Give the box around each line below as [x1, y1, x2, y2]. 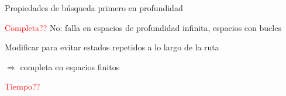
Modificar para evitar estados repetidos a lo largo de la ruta [5, 41, 219, 53]
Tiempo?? [5, 80, 40, 92]
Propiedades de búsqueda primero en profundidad [5, 2, 183, 13]
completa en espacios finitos [20, 60, 120, 73]
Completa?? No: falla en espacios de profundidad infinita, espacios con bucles [5, 21, 281, 33]
